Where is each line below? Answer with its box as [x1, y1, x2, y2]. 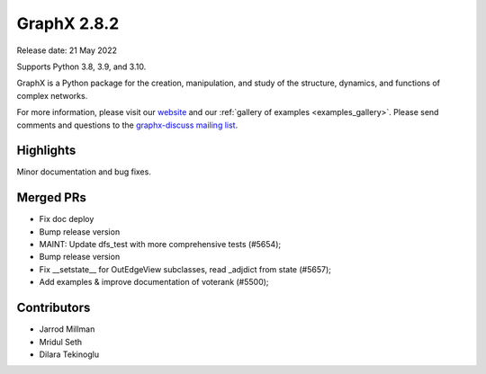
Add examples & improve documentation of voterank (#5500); [39, 277, 269, 288]
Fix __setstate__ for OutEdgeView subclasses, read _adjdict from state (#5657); [39, 263, 332, 274]
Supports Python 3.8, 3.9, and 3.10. [16, 61, 147, 72]
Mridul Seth [39, 336, 83, 347]
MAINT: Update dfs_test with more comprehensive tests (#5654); [39, 239, 282, 250]
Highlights [16, 143, 76, 158]
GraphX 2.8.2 [16, 13, 120, 33]
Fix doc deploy [39, 214, 94, 225]
